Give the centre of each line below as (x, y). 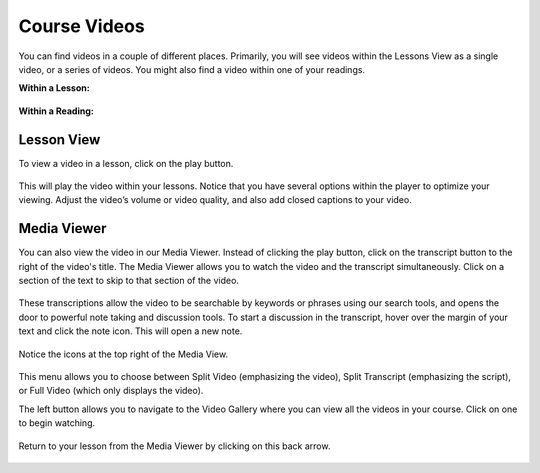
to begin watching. (57, 423)
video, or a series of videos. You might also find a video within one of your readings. (191, 69)
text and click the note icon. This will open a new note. (130, 331)
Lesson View (59, 139)
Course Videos (81, 26)
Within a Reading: (56, 111)
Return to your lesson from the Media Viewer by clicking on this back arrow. (174, 446)
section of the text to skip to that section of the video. (129, 281)
